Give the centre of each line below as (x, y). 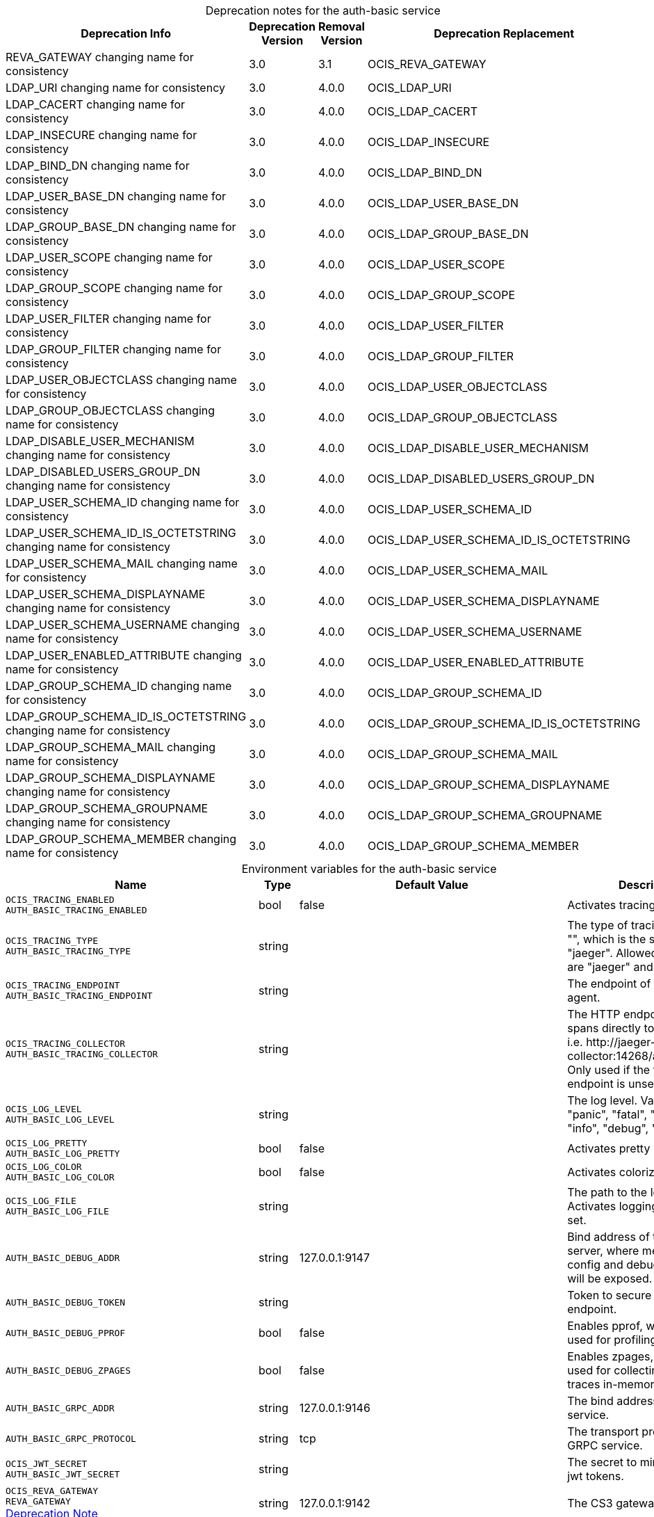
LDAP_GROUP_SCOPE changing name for (114, 288)
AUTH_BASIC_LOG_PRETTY (63, 1154)
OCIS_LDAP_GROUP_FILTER (441, 356)
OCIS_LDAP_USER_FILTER (435, 326)
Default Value (432, 885)
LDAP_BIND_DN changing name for (98, 166)
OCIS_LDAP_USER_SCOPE (436, 264)
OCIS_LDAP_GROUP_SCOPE (441, 295)
